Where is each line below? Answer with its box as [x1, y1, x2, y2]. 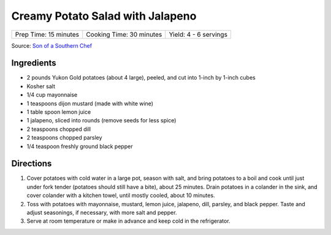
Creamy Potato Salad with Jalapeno [11, 9, 197, 23]
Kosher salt [26, 83, 55, 90]
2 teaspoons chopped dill [26, 125, 91, 133]
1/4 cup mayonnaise [26, 91, 78, 99]
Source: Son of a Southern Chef [11, 42, 92, 49]
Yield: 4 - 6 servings [169, 30, 228, 39]
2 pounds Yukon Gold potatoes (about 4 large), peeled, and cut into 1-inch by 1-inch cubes [26, 74, 256, 81]
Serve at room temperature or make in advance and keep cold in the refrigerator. [26, 217, 230, 225]
